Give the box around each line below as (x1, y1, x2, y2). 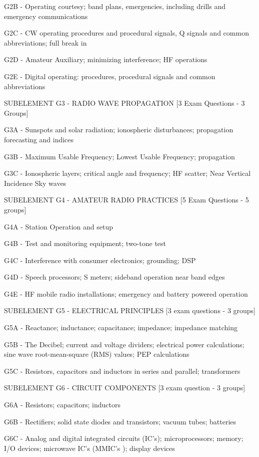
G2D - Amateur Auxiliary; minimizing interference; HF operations (4, 54, 207, 65)
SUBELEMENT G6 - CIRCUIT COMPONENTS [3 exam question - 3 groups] (4, 382, 245, 393)
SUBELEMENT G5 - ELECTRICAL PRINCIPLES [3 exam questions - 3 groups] (4, 305, 256, 316)
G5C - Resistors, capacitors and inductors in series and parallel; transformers (4, 365, 240, 376)
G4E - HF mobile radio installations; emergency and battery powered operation (4, 288, 248, 299)
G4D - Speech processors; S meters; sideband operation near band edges (4, 272, 225, 282)
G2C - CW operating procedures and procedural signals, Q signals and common (4, 28, 249, 38)
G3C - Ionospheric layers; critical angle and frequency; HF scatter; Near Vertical (4, 168, 251, 178)
